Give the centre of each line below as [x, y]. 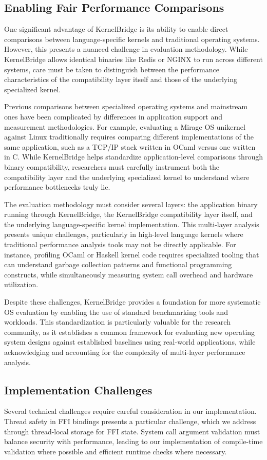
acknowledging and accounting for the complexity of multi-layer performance [125, 352]
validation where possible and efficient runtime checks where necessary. [116, 451]
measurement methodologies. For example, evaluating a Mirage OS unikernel [125, 126]
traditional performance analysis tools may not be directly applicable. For [120, 244]
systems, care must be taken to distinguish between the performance [112, 69]
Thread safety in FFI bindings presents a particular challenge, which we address [130, 421]
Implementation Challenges [78, 389]
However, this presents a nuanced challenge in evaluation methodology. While [126, 49]
